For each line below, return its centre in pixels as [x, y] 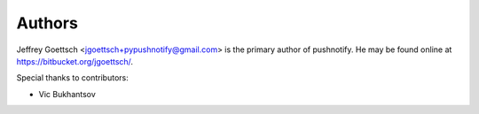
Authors [47, 23]
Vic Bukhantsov [67, 94]
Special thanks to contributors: [72, 78]
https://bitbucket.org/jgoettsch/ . [75, 61]
